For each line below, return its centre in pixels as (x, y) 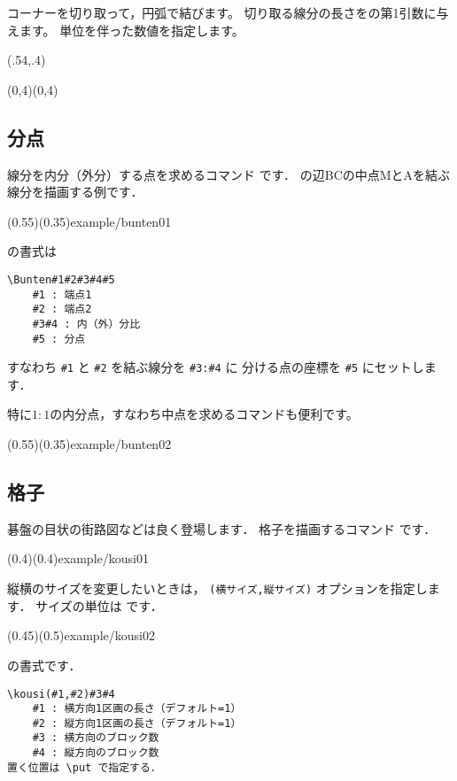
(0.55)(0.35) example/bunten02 (89, 444)
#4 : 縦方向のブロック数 (96, 753)
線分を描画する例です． (75, 192)
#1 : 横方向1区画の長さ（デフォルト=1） (137, 709)
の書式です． (44, 665)
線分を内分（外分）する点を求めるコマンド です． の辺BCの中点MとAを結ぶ (229, 174)
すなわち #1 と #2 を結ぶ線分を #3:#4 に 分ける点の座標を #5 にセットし (216, 367)
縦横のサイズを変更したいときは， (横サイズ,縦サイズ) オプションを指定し (217, 588)
